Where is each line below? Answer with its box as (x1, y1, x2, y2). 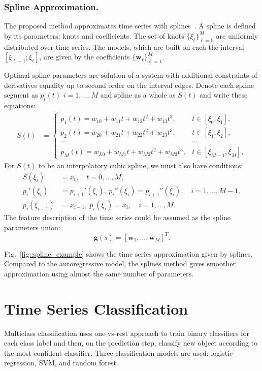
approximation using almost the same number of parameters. (4, 268, 194, 279)
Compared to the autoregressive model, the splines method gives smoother (4, 258, 236, 269)
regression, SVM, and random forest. (4, 357, 118, 368)
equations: (4, 100, 36, 111)
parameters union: (4, 222, 60, 232)
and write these (200, 89, 248, 100)
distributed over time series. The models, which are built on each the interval (4, 41, 244, 52)
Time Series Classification (4, 298, 188, 319)
